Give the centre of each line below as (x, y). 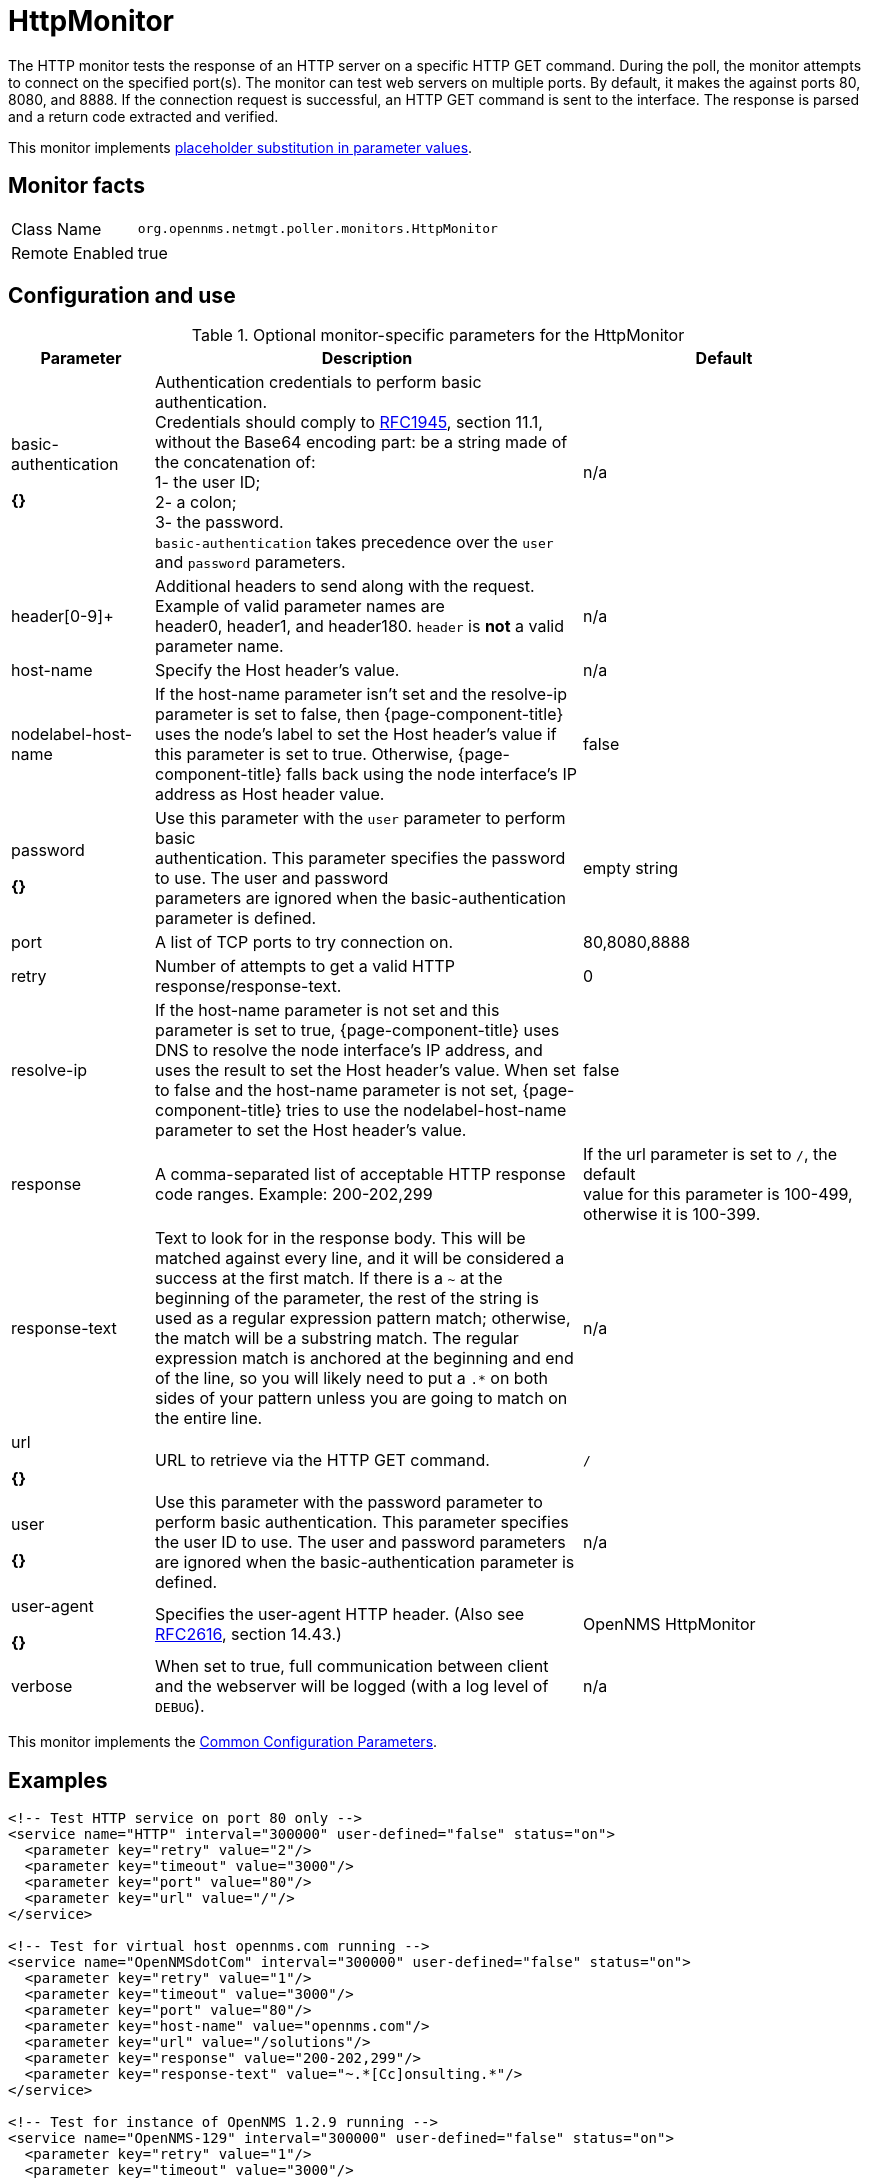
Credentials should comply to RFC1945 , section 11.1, (348, 422)
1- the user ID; (207, 482)
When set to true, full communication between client (351, 1666)
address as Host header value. (269, 794)
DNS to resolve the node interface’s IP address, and (348, 1050)
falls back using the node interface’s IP (431, 774)
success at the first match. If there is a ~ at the (328, 1278)
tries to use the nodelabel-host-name (426, 1110)
